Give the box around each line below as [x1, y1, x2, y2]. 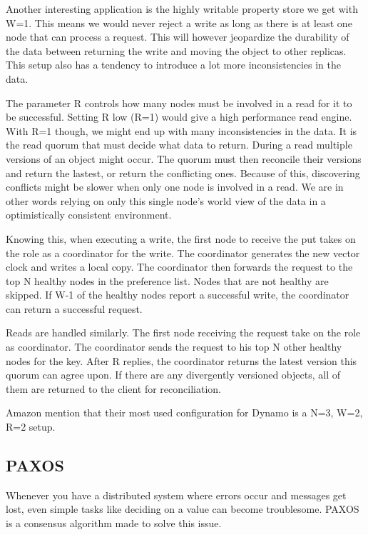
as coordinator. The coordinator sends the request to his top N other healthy [6, 339, 342, 354]
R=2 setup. [6, 419, 56, 434]
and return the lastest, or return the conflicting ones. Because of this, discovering [6, 165, 360, 180]
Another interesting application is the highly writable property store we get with [6, 1, 358, 16]
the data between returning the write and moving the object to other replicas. [6, 43, 347, 58]
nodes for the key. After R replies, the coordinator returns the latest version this [6, 353, 357, 368]
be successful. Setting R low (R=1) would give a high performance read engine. [6, 109, 352, 124]
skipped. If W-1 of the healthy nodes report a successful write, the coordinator [6, 287, 349, 302]
